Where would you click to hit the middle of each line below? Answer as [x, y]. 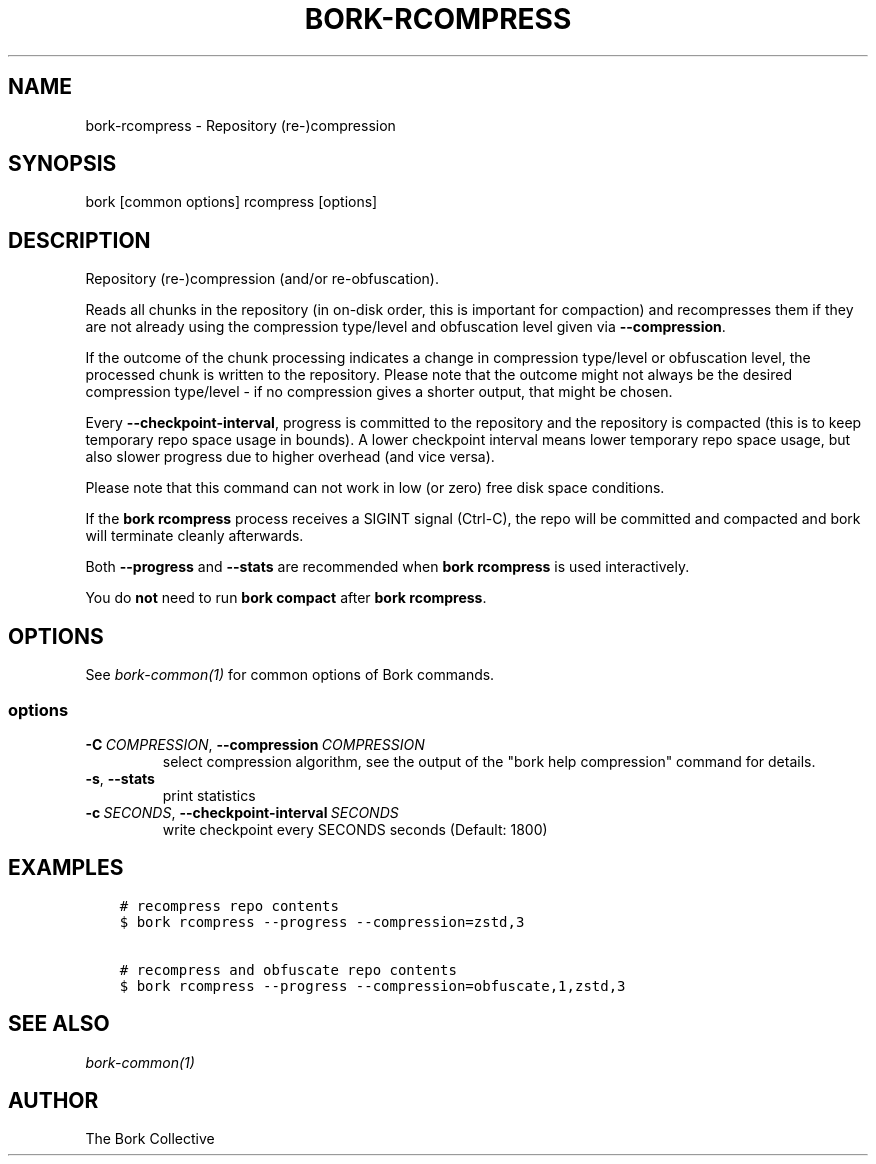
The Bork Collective [150, 1139]
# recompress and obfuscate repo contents [288, 969]
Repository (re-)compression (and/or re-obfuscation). [262, 279]
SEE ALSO [59, 1024]
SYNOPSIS [62, 164]
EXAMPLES [66, 868]
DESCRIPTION [79, 240]
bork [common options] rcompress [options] [231, 202]
